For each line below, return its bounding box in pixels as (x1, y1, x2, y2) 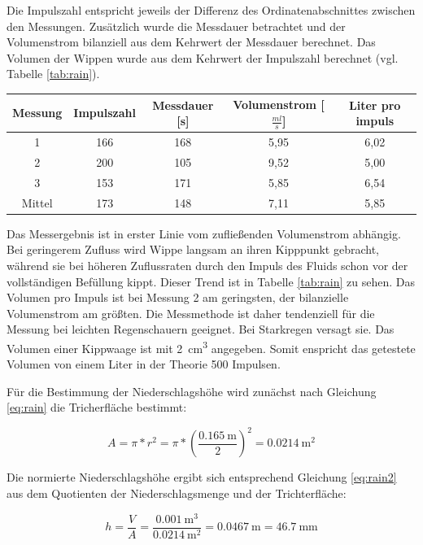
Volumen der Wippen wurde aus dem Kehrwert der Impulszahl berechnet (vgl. (7, 49, 399, 66)
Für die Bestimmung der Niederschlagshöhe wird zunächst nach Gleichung (7, 382, 377, 399)
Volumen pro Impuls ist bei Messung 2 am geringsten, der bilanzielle (7, 289, 349, 306)
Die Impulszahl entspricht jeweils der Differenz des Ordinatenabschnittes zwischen (7, 2, 416, 18)
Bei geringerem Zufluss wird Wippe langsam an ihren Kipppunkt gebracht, (7, 241, 379, 258)
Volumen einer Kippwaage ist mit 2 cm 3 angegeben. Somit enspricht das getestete (7, 337, 416, 356)
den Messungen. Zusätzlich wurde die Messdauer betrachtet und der (7, 17, 346, 34)
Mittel (21, 194, 53, 211)
